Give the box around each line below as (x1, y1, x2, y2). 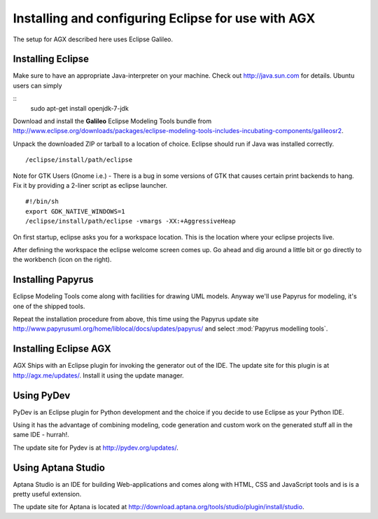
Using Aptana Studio (13, 462, 105, 473)
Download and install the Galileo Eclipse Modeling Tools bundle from (13, 117, 212, 125)
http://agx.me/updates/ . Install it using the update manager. (13, 371, 185, 380)
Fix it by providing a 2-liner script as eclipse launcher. (13, 181, 168, 189)
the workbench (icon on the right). (13, 256, 112, 264)
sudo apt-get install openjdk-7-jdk (30, 104, 129, 112)
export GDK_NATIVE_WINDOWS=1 (25, 207, 125, 215)
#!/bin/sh (25, 198, 59, 206)
